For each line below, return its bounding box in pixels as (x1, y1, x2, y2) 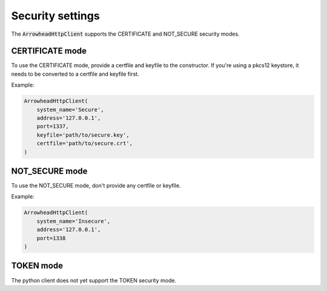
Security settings (11, 9, 100, 22)
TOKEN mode (11, 261, 64, 271)
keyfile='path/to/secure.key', (36, 131, 130, 139)
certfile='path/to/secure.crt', (36, 140, 133, 147)
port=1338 (36, 235, 66, 241)
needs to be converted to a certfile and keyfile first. (11, 70, 139, 77)
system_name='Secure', (36, 106, 104, 113)
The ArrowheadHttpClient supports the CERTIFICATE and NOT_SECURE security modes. (11, 30, 240, 38)
